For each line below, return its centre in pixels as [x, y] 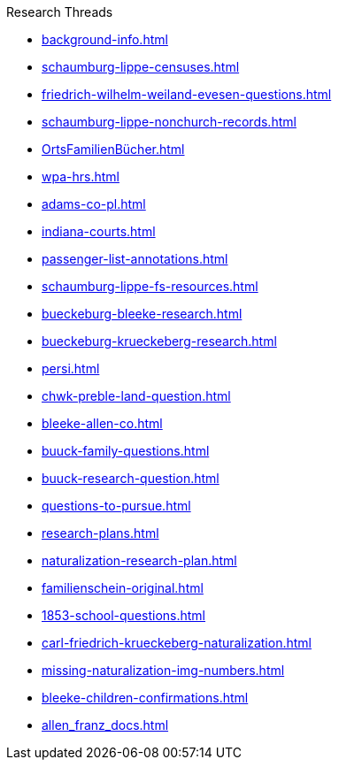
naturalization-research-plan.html [139, 560]
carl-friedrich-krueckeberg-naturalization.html [177, 643]
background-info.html [105, 39]
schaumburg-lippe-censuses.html [141, 67]
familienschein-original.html [123, 588]
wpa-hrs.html [81, 176]
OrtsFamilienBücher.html [113, 149]
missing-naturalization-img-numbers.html [163, 670]
